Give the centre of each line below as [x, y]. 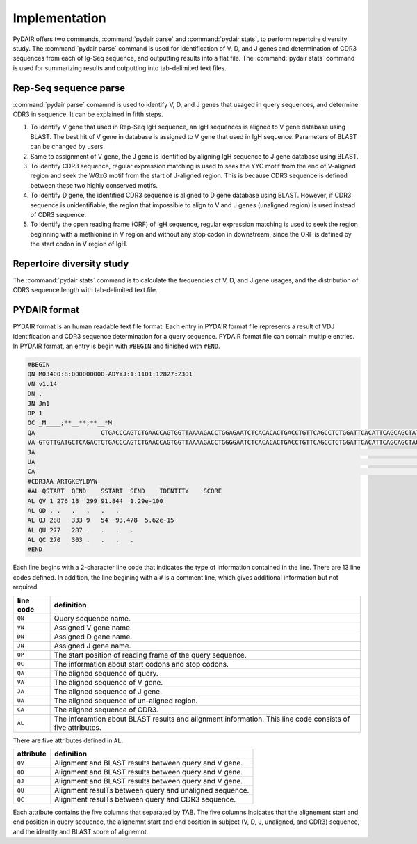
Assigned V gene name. [93, 628]
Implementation [60, 18]
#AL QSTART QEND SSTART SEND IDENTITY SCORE [125, 491]
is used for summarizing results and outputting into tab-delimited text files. [120, 68]
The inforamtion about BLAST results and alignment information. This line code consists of [202, 719]
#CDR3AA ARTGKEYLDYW [62, 481]
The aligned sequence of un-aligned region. [126, 701]
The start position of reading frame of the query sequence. [150, 655]
